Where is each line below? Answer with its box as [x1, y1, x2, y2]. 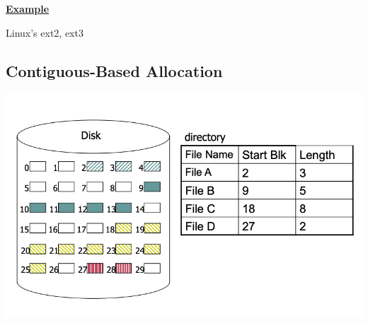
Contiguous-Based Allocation [6, 59, 223, 81]
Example [6, 1, 50, 16]
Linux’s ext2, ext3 [6, 25, 84, 40]
